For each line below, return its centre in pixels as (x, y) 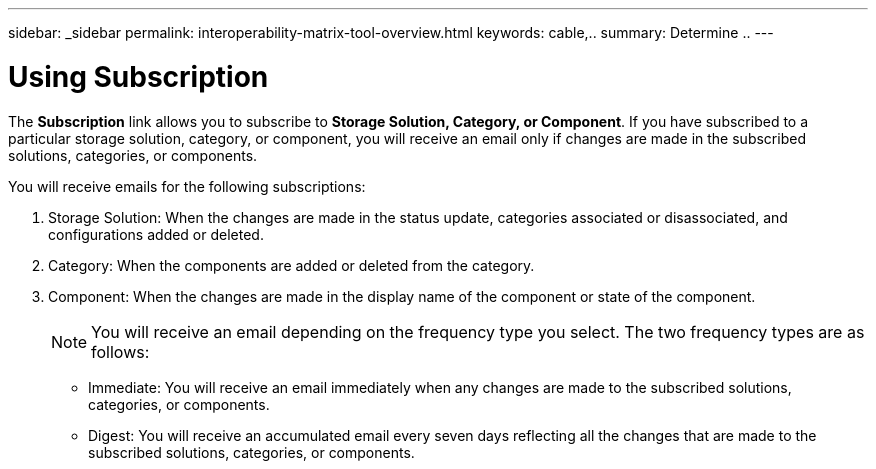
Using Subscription (138, 76)
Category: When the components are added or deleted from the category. (291, 265)
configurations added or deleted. (156, 234)
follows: (120, 351)
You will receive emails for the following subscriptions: (187, 186)
